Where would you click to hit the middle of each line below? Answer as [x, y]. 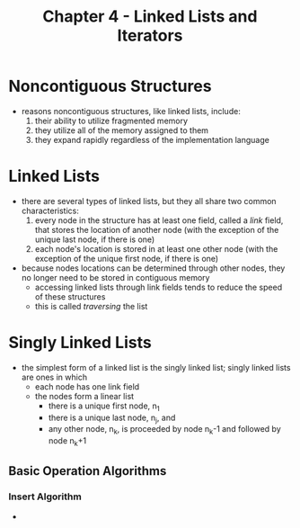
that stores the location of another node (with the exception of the [157, 229]
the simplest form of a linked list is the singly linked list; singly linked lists [156, 367]
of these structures [70, 296]
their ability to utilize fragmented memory [111, 121]
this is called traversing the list [91, 306]
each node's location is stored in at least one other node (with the [156, 248]
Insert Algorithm [45, 497]
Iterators [150, 36]
